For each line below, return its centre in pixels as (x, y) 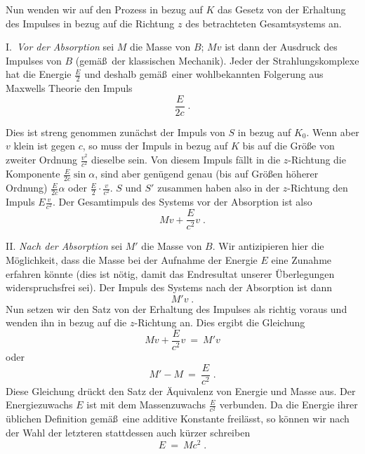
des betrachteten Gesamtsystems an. (264, 23)
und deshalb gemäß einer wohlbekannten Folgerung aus (204, 74)
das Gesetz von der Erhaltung (282, 9)
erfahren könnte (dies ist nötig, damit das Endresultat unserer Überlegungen (170, 273)
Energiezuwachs (39, 405)
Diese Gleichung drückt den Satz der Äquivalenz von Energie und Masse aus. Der (181, 390)
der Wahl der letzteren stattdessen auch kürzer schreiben (128, 432)
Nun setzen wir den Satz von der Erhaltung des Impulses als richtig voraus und (177, 308)
